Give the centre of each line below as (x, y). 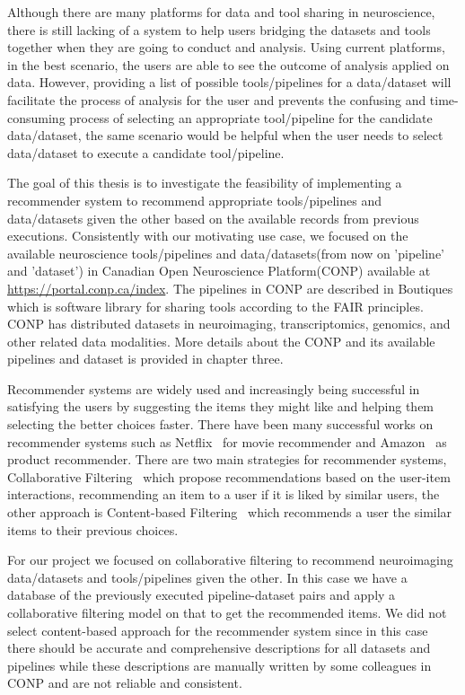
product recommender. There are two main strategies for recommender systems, (227, 459)
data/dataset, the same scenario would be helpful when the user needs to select (225, 135)
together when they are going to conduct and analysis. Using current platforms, (226, 47)
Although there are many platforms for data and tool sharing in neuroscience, (221, 12)
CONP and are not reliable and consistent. (125, 683)
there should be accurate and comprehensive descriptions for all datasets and (219, 648)
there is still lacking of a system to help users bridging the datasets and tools (219, 29)
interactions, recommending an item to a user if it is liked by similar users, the (224, 494)
